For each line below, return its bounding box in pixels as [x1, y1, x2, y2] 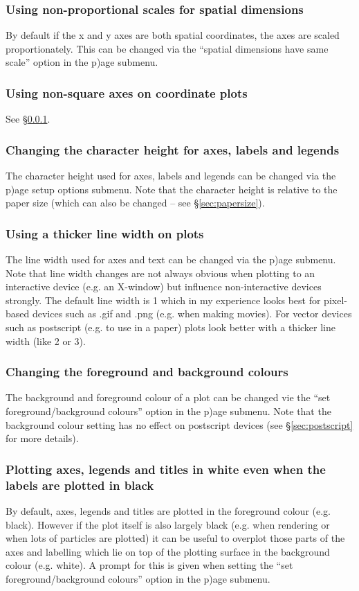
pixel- [324, 292, 347, 307]
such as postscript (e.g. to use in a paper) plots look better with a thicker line [6, 320, 335, 334]
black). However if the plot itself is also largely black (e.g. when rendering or [6, 517, 330, 531]
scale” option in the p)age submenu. [6, 55, 158, 69]
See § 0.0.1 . [6, 112, 50, 126]
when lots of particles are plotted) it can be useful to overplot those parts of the [6, 531, 345, 545]
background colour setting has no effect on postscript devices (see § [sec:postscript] [6, 417, 353, 432]
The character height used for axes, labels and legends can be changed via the [6, 168, 336, 183]
